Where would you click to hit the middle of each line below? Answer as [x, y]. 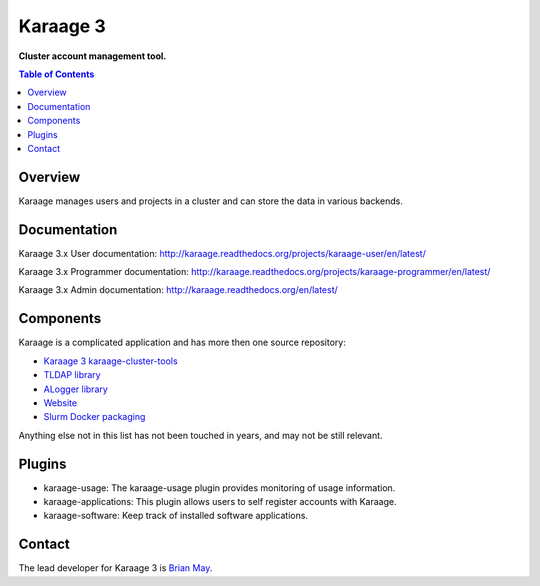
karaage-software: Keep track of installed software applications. [176, 516]
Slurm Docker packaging [94, 417]
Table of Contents [56, 74]
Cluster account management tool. [92, 56]
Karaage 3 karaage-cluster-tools [111, 361]
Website [60, 402]
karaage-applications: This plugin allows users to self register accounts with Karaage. [220, 502]
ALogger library [76, 389]
